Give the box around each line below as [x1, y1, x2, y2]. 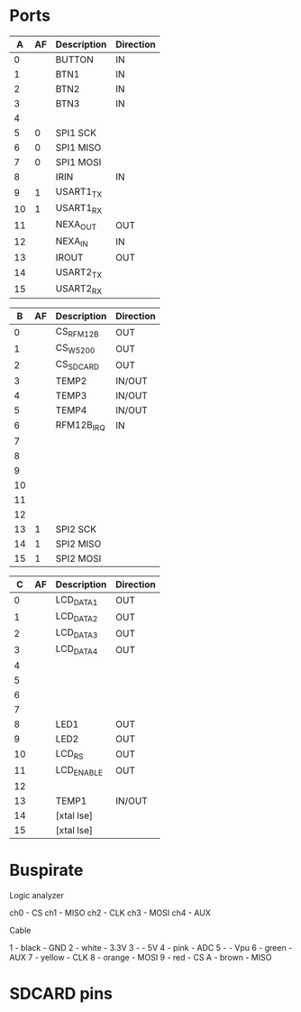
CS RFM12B [55, 326, 99, 339]
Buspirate [9, 860, 84, 880]
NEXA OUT [55, 218, 97, 233]
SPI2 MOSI [55, 552, 102, 565]
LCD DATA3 [55, 626, 98, 640]
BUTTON [55, 53, 94, 66]
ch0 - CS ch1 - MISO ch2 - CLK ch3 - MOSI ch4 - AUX [9, 907, 212, 918]
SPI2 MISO [55, 538, 102, 550]
